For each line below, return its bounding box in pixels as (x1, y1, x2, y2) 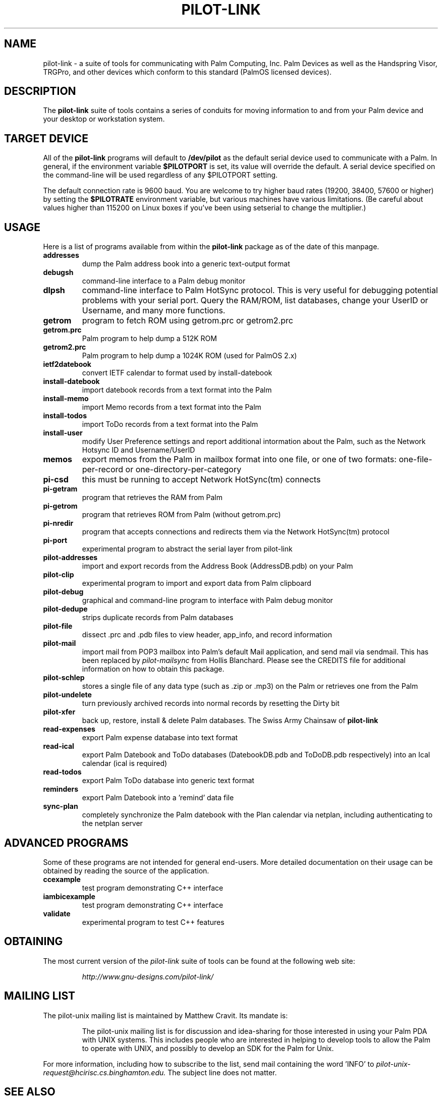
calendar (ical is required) (82, 759, 168, 768)
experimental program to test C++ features (82, 917, 225, 926)
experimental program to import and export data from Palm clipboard (82, 579, 311, 588)
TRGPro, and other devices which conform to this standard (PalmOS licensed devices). (43, 67, 332, 76)
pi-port (43, 536, 68, 545)
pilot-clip (43, 570, 74, 579)
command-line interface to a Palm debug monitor (82, 277, 246, 286)
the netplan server (82, 819, 143, 828)
